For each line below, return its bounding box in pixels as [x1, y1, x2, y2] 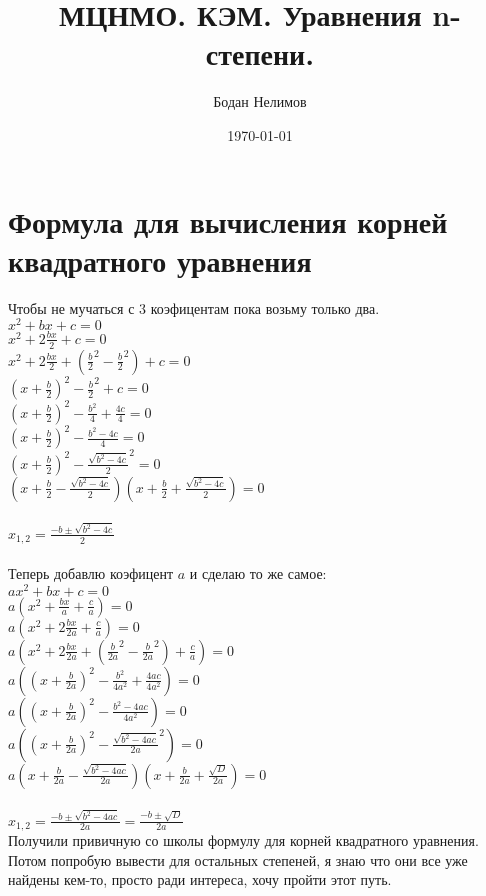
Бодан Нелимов [213, 91, 307, 112]
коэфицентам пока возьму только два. [150, 297, 380, 318]
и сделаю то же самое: [189, 562, 327, 583]
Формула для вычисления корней [8, 200, 448, 241]
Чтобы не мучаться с [8, 297, 135, 318]
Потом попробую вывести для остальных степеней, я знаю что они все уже [8, 849, 468, 870]
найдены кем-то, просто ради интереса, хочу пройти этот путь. [8, 869, 392, 890]
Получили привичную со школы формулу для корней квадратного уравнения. [8, 830, 479, 851]
